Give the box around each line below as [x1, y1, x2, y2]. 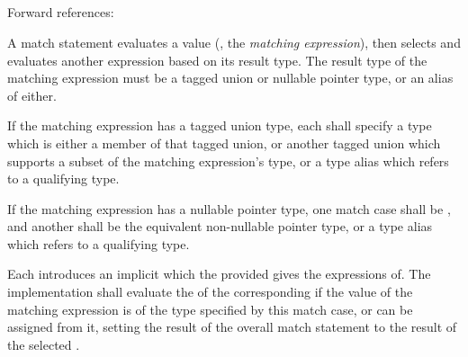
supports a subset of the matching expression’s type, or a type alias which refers [7, 151, 449, 170]
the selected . [7, 335, 80, 353]
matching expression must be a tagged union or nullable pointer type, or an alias [7, 68, 454, 87]
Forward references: [7, 3, 114, 22]
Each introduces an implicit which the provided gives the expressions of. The [7, 264, 431, 283]
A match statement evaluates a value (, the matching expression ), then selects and [7, 32, 461, 51]
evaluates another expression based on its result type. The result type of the [7, 50, 427, 69]
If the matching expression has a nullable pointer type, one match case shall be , [7, 199, 451, 218]
